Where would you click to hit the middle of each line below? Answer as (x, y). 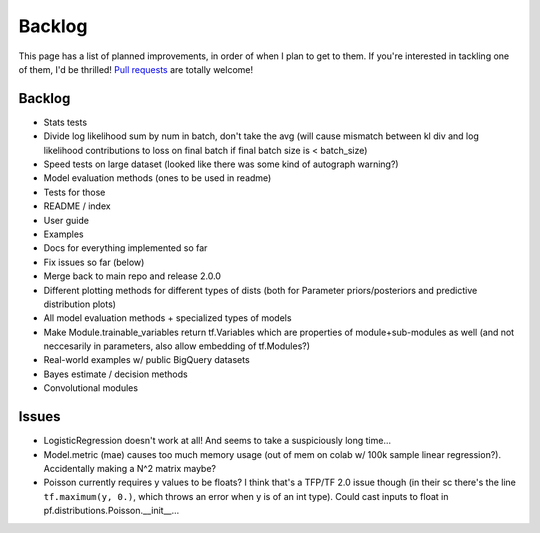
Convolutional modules (91, 388)
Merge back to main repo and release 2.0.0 (132, 276)
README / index (77, 206)
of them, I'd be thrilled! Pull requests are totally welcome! (136, 69)
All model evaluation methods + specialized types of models (167, 318)
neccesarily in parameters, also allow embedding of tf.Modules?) (176, 346)
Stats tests (65, 122)
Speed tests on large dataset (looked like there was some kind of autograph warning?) (221, 164)
